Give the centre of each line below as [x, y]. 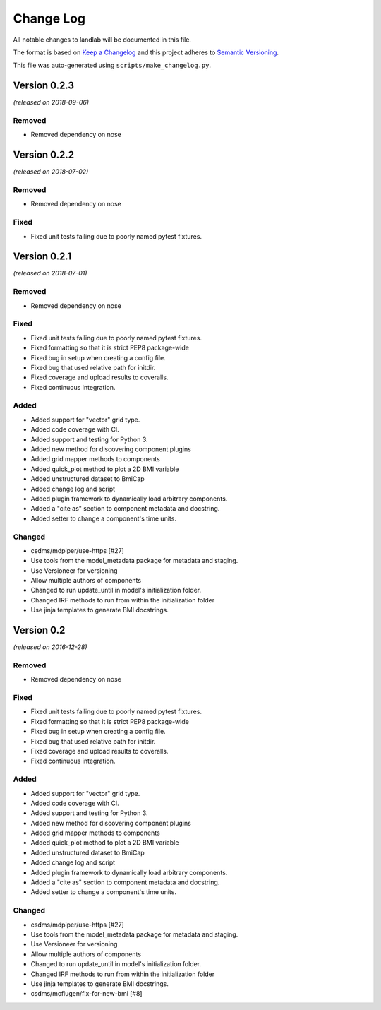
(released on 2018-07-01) [50, 273]
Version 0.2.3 [43, 86]
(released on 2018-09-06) [51, 102]
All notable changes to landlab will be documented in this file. [102, 40]
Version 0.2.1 [42, 257]
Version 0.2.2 [43, 155]
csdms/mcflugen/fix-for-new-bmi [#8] [86, 994]
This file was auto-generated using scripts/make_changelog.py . [112, 65]
